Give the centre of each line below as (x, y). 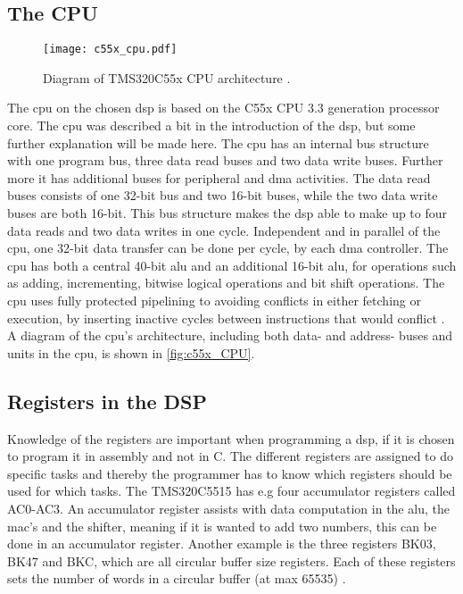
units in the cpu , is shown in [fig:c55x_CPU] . (131, 352)
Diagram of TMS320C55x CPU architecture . (167, 77)
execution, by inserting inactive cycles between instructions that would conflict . (226, 318)
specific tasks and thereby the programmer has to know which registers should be (230, 473)
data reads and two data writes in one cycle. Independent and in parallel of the (224, 230)
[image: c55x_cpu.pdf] (110, 50)
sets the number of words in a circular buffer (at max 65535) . (177, 578)
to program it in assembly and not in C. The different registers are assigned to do (230, 456)
